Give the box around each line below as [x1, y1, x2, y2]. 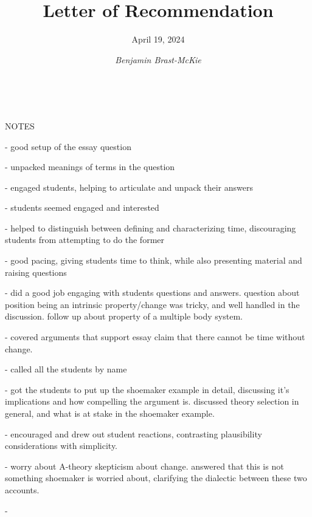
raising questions [5, 265, 67, 278]
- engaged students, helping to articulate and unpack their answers [5, 180, 253, 193]
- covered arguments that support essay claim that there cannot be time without [5, 330, 305, 343]
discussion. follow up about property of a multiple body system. [5, 310, 243, 323]
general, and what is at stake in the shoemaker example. [5, 407, 215, 419]
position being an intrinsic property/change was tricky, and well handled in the [5, 298, 300, 310]
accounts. [5, 483, 40, 496]
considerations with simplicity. [5, 439, 118, 452]
